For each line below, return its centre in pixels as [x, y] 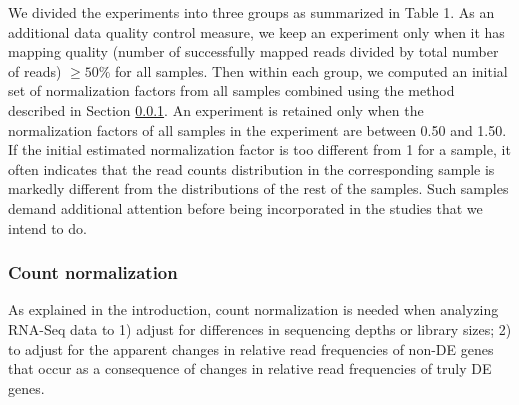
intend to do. [47, 227]
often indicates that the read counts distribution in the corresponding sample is [251, 168]
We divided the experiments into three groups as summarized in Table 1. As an [251, 12]
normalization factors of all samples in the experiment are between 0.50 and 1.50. [257, 129]
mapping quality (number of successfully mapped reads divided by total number [253, 51]
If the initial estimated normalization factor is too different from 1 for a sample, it [259, 149]
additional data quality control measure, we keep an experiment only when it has [256, 31]
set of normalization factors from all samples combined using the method [231, 90]
